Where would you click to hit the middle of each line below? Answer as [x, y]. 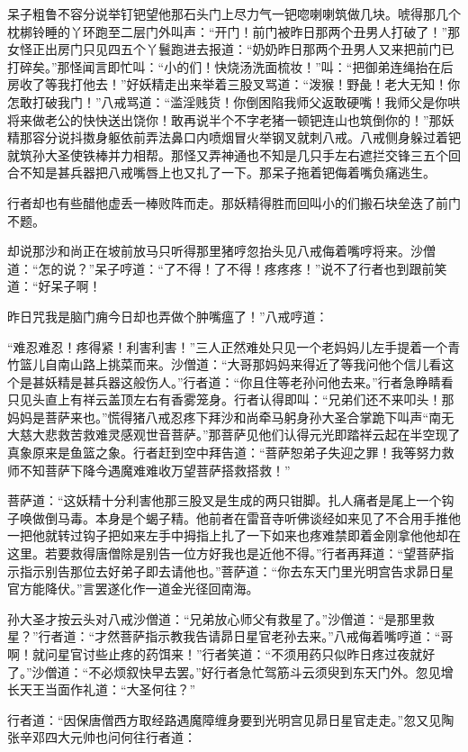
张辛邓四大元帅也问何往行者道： [102, 737]
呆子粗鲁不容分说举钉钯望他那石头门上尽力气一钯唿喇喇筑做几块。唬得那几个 [234, 14]
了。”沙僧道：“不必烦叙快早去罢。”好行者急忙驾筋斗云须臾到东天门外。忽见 [224, 671]
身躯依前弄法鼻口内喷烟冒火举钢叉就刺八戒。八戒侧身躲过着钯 [278, 137]
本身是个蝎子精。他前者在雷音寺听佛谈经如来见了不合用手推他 [278, 517]
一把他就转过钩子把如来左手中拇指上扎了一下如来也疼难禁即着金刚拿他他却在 [234, 535]
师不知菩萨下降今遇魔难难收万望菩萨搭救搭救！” [149, 470]
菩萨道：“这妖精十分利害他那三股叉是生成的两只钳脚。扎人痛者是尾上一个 [225, 500]
